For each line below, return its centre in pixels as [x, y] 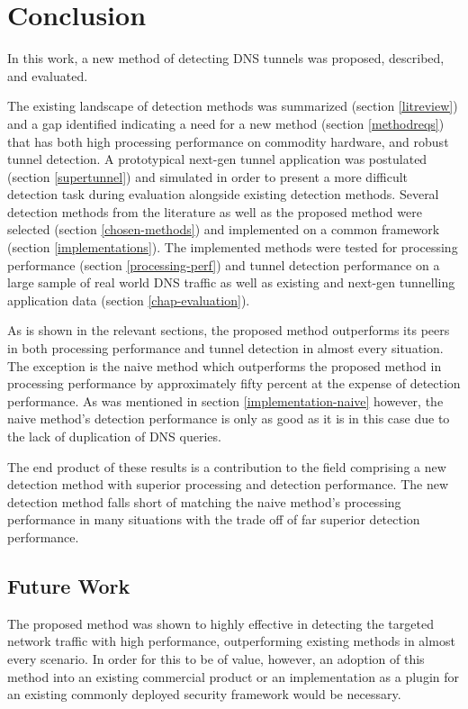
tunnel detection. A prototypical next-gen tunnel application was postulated [217, 159]
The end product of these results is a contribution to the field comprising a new [227, 466]
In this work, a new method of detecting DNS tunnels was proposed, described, [226, 58]
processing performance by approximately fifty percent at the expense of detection [234, 383]
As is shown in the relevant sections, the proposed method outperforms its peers [229, 330]
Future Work [69, 585]
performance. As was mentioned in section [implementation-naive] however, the [225, 400]
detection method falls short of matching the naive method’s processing [204, 501]
